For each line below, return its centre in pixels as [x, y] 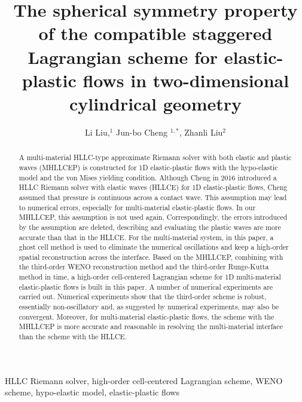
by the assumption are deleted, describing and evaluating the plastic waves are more [150, 227]
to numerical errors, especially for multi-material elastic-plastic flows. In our [137, 207]
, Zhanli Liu [201, 132]
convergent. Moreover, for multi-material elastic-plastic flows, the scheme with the [147, 316]
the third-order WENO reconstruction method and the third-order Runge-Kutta [144, 267]
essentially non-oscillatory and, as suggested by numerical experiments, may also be [149, 307]
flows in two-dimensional [186, 80]
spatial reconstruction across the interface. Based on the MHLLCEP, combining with [151, 257]
